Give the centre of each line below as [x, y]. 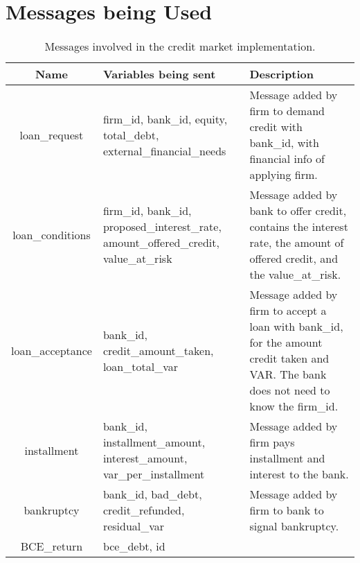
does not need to [290, 390]
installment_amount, [154, 442]
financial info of [287, 159]
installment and [287, 458]
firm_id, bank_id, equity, [165, 119]
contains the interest [299, 227]
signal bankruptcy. [294, 526]
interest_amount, [145, 458]
